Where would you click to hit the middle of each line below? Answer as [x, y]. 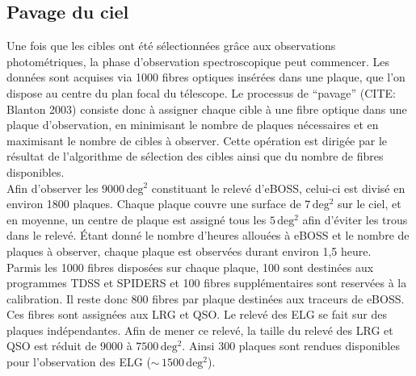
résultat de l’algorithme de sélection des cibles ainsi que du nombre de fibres [195, 156]
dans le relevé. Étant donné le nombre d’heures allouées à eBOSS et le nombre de [208, 235]
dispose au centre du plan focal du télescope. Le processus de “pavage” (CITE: [201, 92]
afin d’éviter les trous [355, 219]
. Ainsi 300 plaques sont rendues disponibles [291, 346]
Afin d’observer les [53, 188]
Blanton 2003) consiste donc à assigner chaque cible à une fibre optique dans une [207, 109]
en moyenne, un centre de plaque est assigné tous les [137, 219]
